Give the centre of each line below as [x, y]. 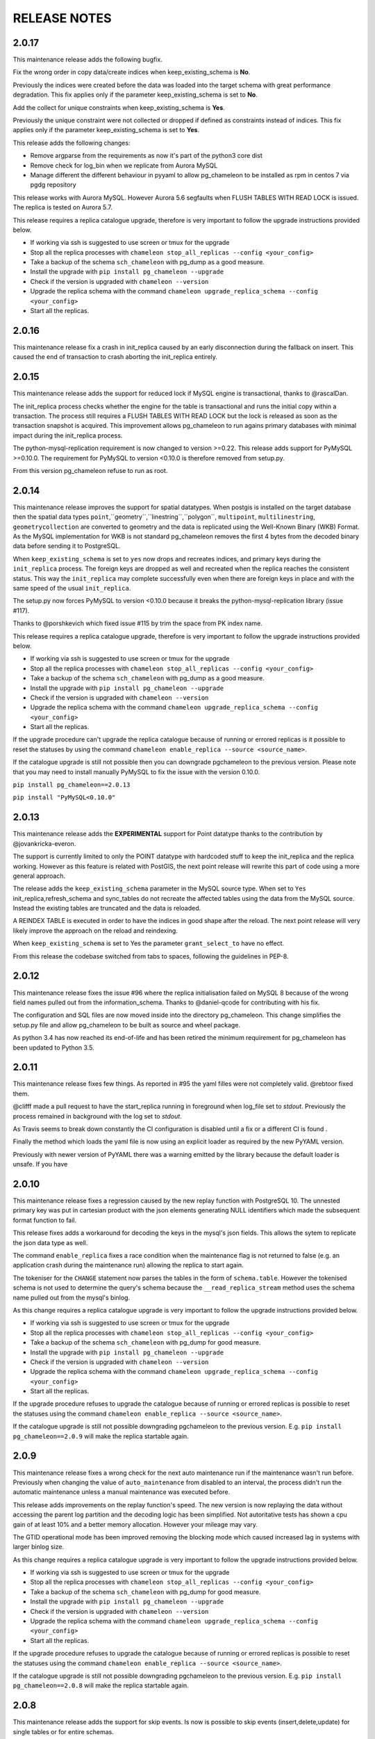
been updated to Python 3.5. [53, 1048]
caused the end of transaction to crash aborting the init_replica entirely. [115, 357]
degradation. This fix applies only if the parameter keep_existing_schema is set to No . [135, 95]
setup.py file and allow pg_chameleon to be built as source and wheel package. [127, 1025]
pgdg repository [53, 185]
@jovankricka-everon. [44, 843]
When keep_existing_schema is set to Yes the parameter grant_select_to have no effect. [149, 943]
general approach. [39, 876]
